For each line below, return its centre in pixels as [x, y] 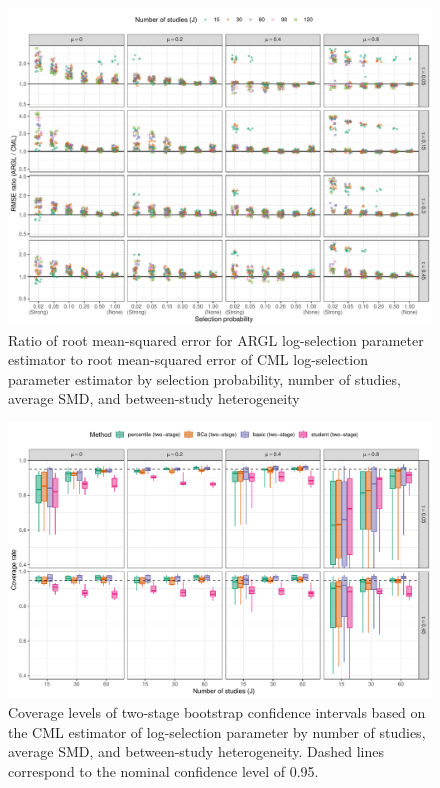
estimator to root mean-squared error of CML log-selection [188, 359]
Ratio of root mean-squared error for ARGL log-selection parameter [216, 339]
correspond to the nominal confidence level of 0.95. [163, 770]
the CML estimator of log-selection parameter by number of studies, [217, 731]
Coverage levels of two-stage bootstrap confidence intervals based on [217, 711]
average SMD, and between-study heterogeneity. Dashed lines [196, 751]
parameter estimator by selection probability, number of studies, [204, 378]
